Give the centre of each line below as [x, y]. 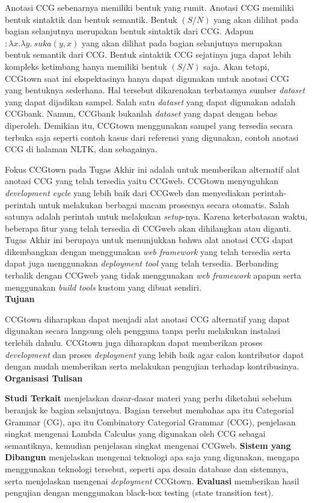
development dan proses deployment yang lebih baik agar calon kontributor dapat [154, 354]
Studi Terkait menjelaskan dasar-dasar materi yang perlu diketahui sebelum [148, 398]
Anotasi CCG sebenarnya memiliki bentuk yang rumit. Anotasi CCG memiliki [149, 7]
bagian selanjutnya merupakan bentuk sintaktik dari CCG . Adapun [129, 31]
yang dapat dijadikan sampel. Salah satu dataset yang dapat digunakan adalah [150, 101]
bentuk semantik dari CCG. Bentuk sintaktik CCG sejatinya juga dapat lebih [148, 54]
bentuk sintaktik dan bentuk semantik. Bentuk [91, 19]
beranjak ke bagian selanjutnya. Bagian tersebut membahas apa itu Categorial [149, 410]
